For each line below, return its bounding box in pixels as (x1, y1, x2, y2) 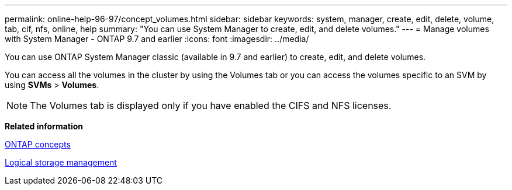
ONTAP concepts (5, 139, 71, 149)
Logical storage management (5, 157, 117, 167)
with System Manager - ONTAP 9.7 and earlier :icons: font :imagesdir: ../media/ (5, 34, 309, 44)
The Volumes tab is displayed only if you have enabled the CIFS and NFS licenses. (30, 100, 392, 111)
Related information (5, 121, 84, 131)
